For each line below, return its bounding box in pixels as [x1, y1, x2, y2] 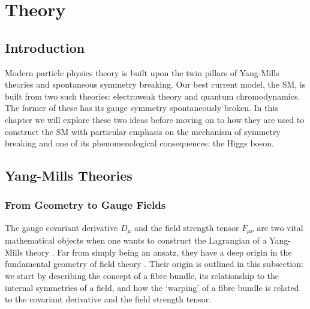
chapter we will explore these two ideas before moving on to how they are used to [5, 113, 305, 125]
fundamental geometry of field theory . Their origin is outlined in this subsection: [5, 257, 303, 270]
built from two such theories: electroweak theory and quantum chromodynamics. [5, 89, 300, 102]
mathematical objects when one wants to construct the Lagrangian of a [5, 234, 267, 247]
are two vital [257, 221, 303, 233]
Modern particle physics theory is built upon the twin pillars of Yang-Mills [5, 66, 279, 79]
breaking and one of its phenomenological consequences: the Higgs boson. [5, 137, 274, 149]
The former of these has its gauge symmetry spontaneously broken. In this [5, 101, 278, 114]
